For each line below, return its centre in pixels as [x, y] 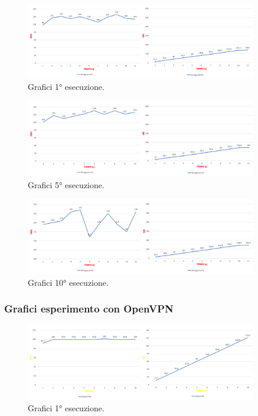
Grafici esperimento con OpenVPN [89, 309]
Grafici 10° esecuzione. [68, 282]
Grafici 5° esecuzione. [66, 184]
